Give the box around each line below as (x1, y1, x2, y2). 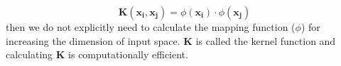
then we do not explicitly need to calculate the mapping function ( (6, 20, 296, 34)
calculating (6, 47, 53, 62)
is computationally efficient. (68, 47, 188, 62)
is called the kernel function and (195, 33, 336, 48)
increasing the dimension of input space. (6, 33, 180, 48)
